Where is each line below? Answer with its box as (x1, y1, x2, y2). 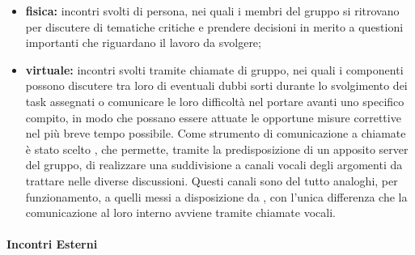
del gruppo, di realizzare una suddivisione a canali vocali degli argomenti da (25, 156, 403, 173)
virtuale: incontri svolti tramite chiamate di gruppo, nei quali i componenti (25, 61, 404, 78)
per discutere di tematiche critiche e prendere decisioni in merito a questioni (25, 18, 404, 35)
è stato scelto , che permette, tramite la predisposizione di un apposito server (25, 140, 409, 157)
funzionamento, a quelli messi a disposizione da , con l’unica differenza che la (25, 188, 408, 205)
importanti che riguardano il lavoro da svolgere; (25, 34, 261, 51)
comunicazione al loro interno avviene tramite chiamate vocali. (25, 204, 336, 221)
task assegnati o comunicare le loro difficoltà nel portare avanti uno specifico (25, 92, 404, 109)
